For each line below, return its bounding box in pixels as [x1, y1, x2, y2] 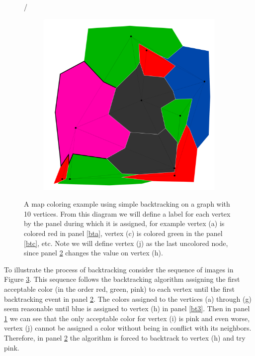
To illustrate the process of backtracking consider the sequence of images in [4, 264, 234, 274]
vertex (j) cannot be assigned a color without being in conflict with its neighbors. [4, 323, 252, 333]
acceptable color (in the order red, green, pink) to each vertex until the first [4, 283, 235, 294]
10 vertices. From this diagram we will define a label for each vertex [24, 208, 231, 219]
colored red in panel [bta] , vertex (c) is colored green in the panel [24, 228, 223, 238]
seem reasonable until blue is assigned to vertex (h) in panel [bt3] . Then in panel [4, 303, 250, 314]
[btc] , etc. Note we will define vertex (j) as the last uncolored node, [24, 237, 228, 248]
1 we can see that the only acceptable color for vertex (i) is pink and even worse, [4, 313, 250, 323]
